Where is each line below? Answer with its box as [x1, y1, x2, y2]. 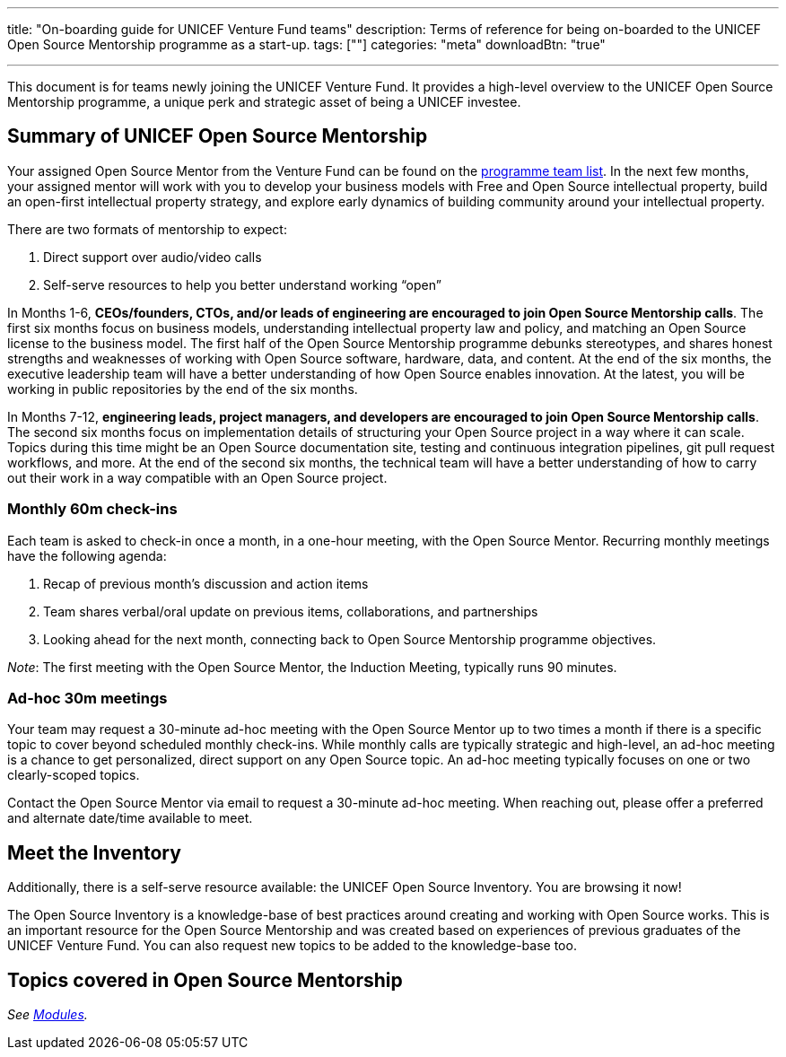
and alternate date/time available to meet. [7, 810, 253, 826]
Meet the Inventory [7, 841, 181, 864]
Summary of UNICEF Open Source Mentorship [7, 125, 428, 148]
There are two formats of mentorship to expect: [7, 221, 287, 237]
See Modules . [7, 1007, 88, 1023]
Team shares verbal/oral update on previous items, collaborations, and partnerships [43, 603, 538, 619]
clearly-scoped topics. [7, 767, 140, 783]
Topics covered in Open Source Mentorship [7, 968, 403, 991]
